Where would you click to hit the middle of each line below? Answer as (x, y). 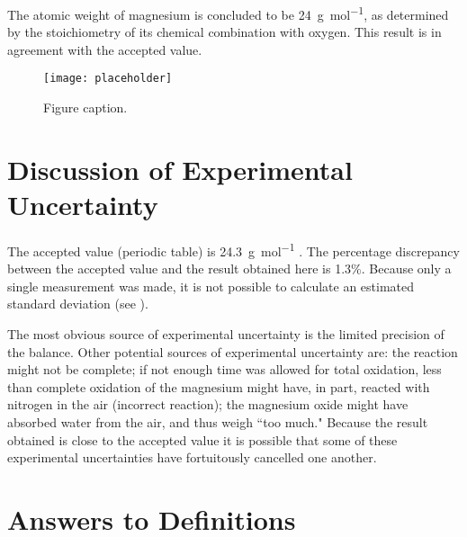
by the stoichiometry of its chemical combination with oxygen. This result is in (225, 32)
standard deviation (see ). (78, 304)
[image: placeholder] (108, 79)
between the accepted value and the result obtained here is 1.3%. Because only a (229, 268)
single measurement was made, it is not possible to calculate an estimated (211, 286)
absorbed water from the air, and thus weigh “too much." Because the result (218, 422)
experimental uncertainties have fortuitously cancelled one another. (192, 457)
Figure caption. (85, 107)
